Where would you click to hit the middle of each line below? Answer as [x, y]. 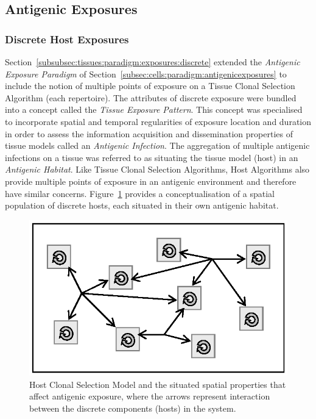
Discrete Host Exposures [67, 39]
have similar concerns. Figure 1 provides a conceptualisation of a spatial [140, 193]
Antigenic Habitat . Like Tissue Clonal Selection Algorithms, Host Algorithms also [157, 169]
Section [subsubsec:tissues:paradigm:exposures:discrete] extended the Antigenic [153, 62]
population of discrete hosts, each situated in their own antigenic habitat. [142, 205]
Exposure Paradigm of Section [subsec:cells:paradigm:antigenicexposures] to [146, 73]
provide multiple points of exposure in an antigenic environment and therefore [151, 181]
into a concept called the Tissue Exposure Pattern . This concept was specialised [154, 109]
